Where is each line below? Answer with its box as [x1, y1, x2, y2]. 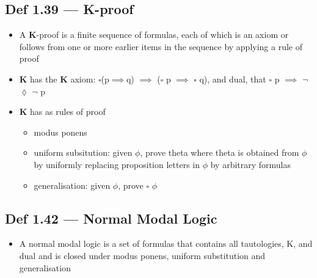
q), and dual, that [199, 72, 266, 85]
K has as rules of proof [19, 105, 106, 118]
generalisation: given [34, 178, 111, 191]
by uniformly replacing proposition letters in [34, 158, 200, 170]
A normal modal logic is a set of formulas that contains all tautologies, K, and [19, 237, 313, 250]
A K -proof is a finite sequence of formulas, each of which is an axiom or [19, 28, 289, 41]
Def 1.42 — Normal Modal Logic [5, 208, 217, 227]
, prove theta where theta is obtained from [140, 146, 299, 159]
